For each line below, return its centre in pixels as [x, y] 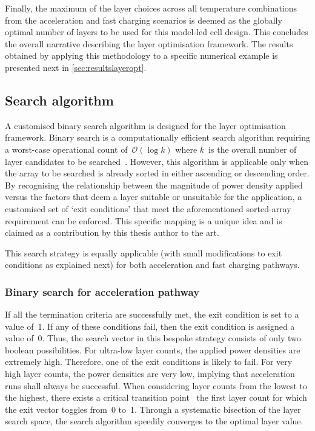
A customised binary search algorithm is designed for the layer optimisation [145, 125]
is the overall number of [253, 149]
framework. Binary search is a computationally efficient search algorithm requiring [157, 137]
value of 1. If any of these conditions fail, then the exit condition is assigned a [150, 326]
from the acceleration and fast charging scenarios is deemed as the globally [144, 20]
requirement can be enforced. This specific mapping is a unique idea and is [144, 220]
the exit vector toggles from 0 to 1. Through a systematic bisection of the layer [153, 409]
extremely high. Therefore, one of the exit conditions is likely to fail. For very [149, 362]
